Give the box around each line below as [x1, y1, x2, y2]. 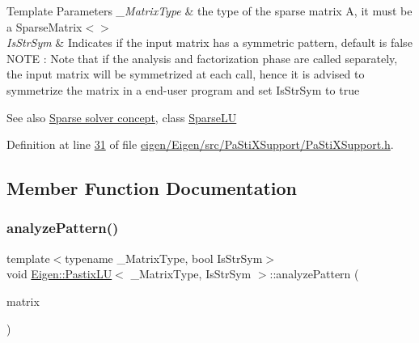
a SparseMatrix [6, 18, 83, 35]
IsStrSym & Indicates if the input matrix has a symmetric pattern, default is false [6, 34, 413, 51]
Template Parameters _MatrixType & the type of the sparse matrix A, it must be [6, 2, 413, 19]
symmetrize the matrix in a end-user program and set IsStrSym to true [6, 81, 360, 98]
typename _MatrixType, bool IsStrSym [65, 249, 263, 266]
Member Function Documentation [6, 176, 298, 201]
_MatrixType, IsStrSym [130, 265, 252, 282]
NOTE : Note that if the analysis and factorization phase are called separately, [6, 49, 398, 66]
